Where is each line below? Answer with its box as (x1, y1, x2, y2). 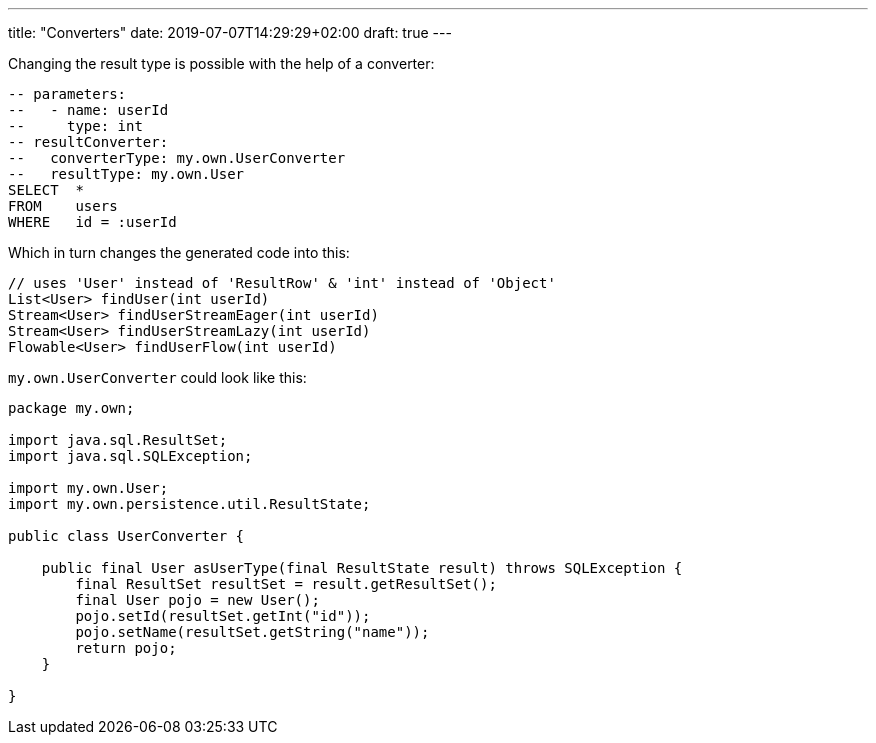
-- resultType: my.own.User (8, 166, 245, 182)
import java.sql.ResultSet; (8, 432, 228, 448)
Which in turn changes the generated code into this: (8, 244, 350, 261)
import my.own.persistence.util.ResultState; (8, 496, 371, 512)
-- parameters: (8, 86, 127, 102)
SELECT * (8, 182, 84, 198)
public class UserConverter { (8, 528, 245, 544)
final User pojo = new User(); (75, 592, 320, 608)
